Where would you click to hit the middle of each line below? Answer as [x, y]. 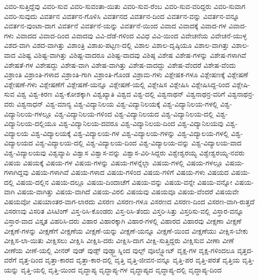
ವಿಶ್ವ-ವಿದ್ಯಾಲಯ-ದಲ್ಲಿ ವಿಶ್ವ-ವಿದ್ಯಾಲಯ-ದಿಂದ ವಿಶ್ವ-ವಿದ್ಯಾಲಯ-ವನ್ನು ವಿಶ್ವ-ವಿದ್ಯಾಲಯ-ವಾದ [138, 143]
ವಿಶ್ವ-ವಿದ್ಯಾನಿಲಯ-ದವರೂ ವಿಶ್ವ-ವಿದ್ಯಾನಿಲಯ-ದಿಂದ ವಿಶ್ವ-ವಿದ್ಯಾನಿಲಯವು [141, 123]
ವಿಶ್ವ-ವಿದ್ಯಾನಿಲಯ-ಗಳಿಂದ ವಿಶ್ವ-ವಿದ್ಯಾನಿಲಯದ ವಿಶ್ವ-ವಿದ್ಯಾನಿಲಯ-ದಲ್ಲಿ [134, 113]
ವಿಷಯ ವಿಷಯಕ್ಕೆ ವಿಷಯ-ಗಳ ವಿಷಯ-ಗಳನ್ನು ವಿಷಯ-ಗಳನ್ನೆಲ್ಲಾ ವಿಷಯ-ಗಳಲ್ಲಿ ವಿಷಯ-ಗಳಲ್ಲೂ [114, 162]
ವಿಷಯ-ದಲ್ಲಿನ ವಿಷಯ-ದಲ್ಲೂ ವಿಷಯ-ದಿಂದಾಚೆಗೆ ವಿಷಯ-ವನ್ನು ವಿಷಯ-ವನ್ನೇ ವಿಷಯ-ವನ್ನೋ [124, 182]
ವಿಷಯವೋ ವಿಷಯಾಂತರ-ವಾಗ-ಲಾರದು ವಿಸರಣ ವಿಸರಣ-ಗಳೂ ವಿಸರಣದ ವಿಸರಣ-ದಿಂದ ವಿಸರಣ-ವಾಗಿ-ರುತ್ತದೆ [129, 201]
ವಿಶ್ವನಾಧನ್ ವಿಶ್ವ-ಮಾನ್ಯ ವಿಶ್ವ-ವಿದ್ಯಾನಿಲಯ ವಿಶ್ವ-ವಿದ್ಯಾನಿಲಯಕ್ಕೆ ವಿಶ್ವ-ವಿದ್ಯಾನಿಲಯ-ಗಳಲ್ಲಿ [117, 103]
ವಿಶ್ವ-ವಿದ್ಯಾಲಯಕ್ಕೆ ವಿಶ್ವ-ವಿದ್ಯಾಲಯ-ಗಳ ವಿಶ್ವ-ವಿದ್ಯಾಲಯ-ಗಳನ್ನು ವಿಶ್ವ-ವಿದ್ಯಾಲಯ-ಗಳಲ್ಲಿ [130, 133]
